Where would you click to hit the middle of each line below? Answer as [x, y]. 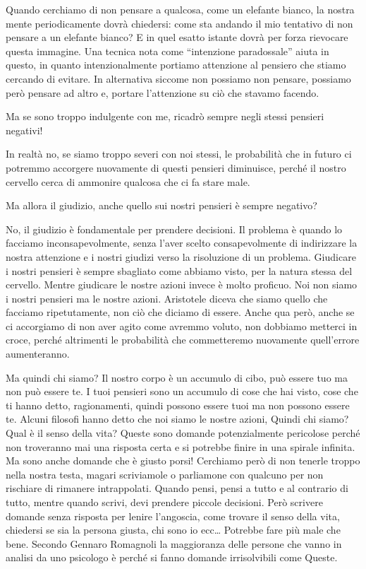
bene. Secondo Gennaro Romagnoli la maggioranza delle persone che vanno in [174, 543]
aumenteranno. [38, 354]
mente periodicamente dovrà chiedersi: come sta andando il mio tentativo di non [179, 23]
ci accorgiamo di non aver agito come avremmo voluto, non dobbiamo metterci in [182, 325]
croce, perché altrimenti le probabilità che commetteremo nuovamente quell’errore [183, 340]
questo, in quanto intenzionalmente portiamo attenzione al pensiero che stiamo [176, 65]
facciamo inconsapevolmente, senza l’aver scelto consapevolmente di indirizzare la [182, 243]
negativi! [24, 130]
